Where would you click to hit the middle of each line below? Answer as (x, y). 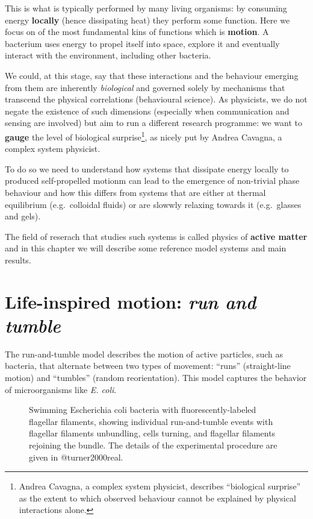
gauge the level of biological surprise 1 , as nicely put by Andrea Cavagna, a (144, 136)
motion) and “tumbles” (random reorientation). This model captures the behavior (156, 378)
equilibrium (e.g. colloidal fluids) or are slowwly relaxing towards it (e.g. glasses (153, 204)
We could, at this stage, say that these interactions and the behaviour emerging (152, 75)
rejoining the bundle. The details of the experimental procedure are (153, 445)
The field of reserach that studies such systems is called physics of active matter (156, 236)
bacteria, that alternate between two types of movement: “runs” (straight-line (148, 366)
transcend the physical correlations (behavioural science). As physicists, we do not (156, 99)
